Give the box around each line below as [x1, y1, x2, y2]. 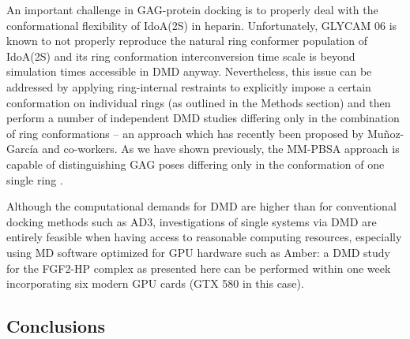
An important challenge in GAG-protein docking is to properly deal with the [6, 2, 378, 17]
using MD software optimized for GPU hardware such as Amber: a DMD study [6, 244, 391, 260]
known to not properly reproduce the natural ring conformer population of [6, 32, 367, 49]
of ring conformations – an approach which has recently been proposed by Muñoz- [6, 125, 404, 141]
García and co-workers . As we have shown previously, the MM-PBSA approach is [6, 140, 400, 157]
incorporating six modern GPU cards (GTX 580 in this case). [6, 275, 304, 292]
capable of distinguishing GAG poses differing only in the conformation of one [6, 155, 385, 172]
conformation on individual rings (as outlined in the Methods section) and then [6, 94, 391, 110]
